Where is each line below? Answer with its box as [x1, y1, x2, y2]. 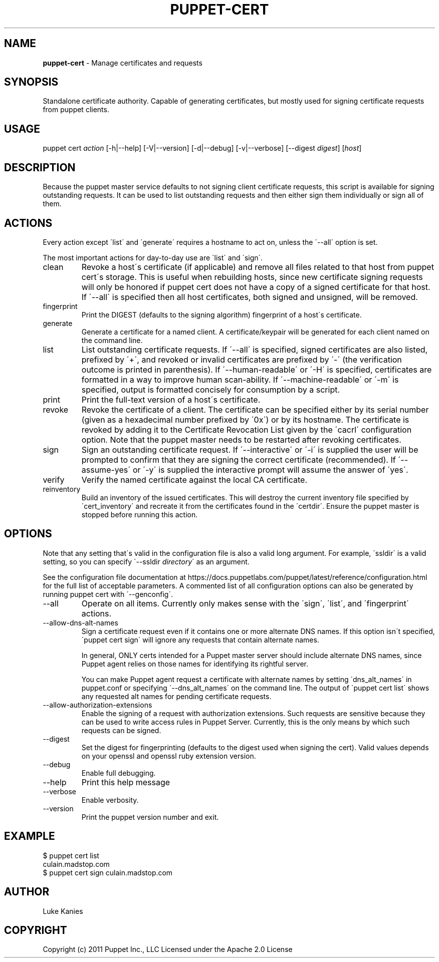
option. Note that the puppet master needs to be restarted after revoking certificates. [81, 434, 401, 445]
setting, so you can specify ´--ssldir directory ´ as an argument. [43, 557, 250, 566]
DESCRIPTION [4, 161, 76, 174]
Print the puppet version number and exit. [81, 812, 219, 821]
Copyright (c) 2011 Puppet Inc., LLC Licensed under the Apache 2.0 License [43, 945, 293, 954]
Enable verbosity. [81, 795, 139, 804]
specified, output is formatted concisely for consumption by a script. [81, 384, 340, 395]
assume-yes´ [81, 464, 131, 475]
